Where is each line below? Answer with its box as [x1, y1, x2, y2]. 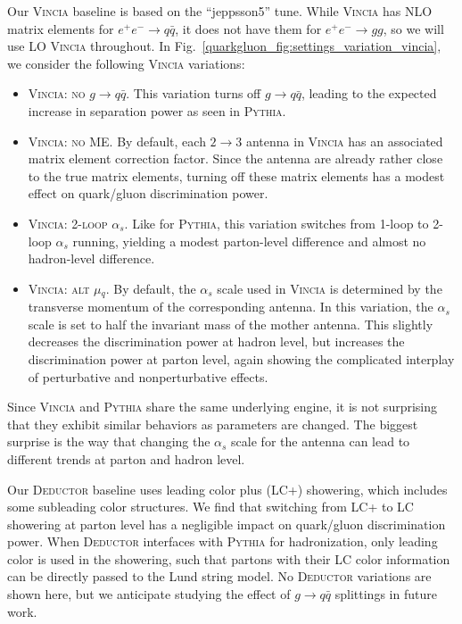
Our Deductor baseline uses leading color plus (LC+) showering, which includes [7, 479, 448, 498]
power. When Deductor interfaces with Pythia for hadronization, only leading [7, 532, 438, 551]
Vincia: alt [28, 279, 90, 297]
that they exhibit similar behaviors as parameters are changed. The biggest [7, 414, 418, 433]
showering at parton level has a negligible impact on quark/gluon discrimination [7, 514, 446, 533]
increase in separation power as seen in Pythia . [28, 101, 286, 120]
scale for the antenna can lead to [231, 432, 410, 451]
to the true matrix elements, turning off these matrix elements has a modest [28, 166, 445, 185]
